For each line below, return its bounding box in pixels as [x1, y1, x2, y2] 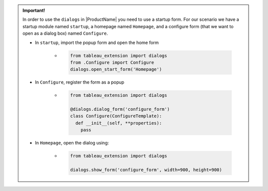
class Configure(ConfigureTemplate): [70, 113, 162, 119]
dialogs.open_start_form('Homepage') [70, 67, 162, 72]
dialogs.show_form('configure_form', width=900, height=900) [70, 167, 222, 173]
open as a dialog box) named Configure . [22, 30, 108, 37]
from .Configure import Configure [70, 59, 154, 65]
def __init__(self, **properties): [75, 120, 162, 126]
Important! [22, 7, 45, 13]
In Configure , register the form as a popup [35, 79, 125, 85]
